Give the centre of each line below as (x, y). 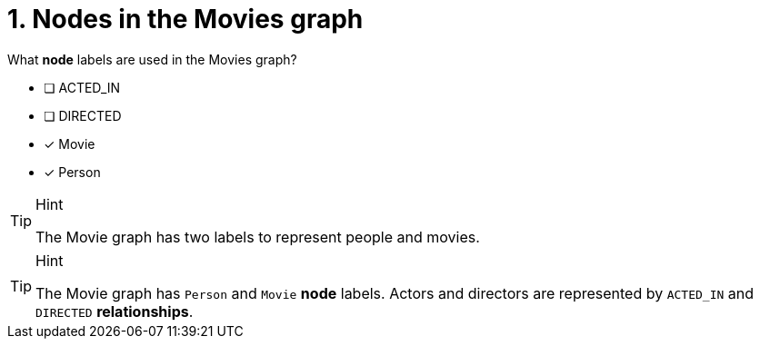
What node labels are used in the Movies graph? (152, 59)
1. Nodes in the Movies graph (185, 19)
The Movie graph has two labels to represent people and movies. (258, 237)
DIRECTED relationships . (115, 311)
